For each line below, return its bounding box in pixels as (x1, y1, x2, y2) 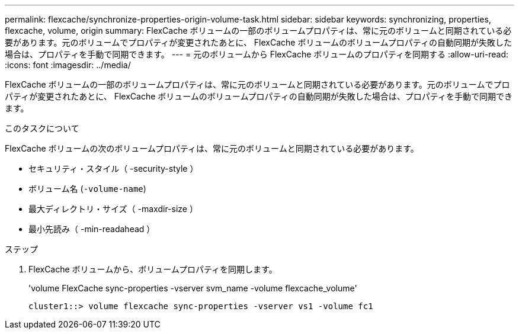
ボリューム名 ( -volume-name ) (28, 184, 146, 194)
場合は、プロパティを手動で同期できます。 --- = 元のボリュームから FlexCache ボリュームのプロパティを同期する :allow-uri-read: (5, 49, 508, 59)
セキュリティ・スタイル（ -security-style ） (28, 163, 198, 174)
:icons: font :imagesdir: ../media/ (5, 60, 131, 70)
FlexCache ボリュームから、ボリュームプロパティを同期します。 (28, 264, 277, 274)
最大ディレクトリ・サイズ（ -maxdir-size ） (28, 204, 198, 214)
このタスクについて (5, 123, 79, 133)
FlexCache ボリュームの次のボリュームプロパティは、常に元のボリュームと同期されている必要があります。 (5, 143, 419, 153)
